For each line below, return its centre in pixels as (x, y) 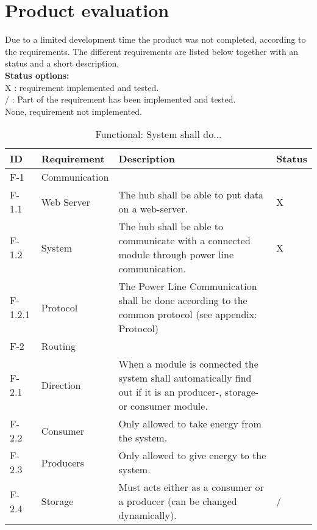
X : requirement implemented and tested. (82, 87)
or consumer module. (163, 406)
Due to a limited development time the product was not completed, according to (155, 39)
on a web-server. (153, 209)
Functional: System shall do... (158, 134)
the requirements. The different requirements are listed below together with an (152, 51)
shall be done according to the (183, 300)
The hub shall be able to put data (191, 195)
